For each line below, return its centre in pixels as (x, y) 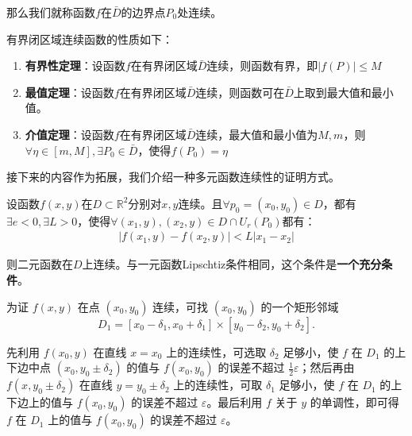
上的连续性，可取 (218, 385)
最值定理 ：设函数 (69, 92)
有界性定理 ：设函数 (75, 66)
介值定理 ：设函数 (69, 134)
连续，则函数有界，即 (262, 66)
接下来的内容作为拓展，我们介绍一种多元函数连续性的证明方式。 (173, 177)
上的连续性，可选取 (216, 351)
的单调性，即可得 (354, 402)
